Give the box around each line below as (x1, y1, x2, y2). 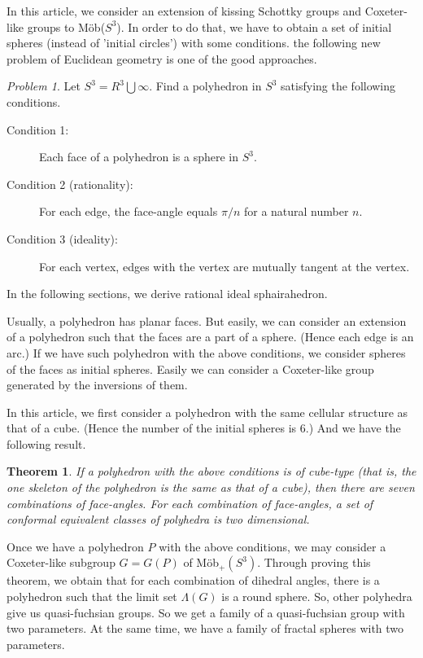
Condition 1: (7, 121, 69, 138)
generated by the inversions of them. (7, 376, 188, 393)
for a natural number (243, 203, 349, 220)
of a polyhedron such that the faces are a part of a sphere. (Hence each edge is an (7, 328, 414, 345)
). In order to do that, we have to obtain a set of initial (116, 18, 392, 35)
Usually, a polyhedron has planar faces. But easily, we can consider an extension (7, 312, 407, 329)
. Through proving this (257, 554, 371, 571)
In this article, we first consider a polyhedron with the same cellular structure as (7, 403, 408, 420)
